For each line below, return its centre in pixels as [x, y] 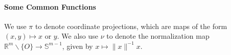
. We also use [77, 36]
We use [15, 26]
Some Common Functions [50, 6]
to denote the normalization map [158, 36]
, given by [77, 46]
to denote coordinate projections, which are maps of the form [131, 26]
